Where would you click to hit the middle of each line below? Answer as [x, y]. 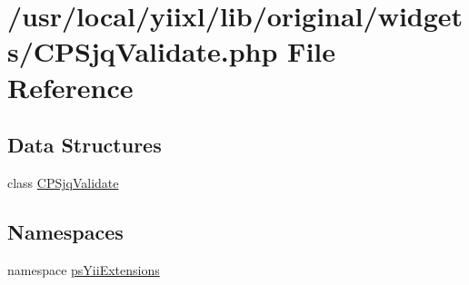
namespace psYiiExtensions [84, 269]
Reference [70, 87]
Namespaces [65, 231]
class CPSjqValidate [63, 182]
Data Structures [85, 145]
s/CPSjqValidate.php [143, 51]
